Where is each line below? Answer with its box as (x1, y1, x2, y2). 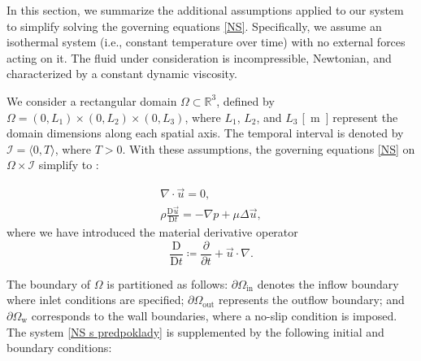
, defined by (216, 92, 275, 109)
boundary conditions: (7, 339, 112, 356)
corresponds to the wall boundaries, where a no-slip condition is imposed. (31, 307, 397, 324)
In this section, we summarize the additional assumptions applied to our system (7, 2, 404, 18)
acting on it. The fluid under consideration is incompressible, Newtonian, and (7, 49, 392, 66)
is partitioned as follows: (106, 275, 228, 292)
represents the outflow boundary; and (218, 291, 405, 308)
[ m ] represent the (302, 108, 398, 125)
